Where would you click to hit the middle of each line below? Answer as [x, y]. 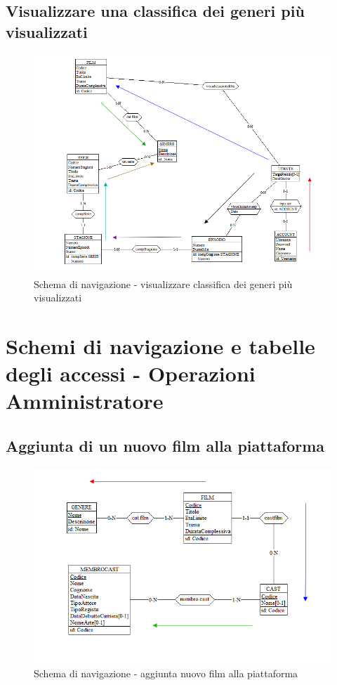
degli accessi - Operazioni [131, 373]
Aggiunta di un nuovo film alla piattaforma [165, 445]
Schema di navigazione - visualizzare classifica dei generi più [163, 283]
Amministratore [85, 401]
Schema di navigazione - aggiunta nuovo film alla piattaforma [166, 673]
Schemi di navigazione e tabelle [160, 345]
